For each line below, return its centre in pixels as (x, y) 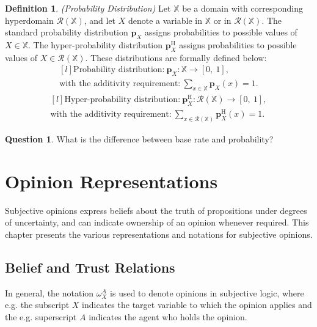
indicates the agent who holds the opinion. (168, 316)
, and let (100, 20)
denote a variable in (165, 20)
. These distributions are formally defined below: (176, 57)
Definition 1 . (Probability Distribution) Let (88, 8)
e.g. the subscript (37, 305)
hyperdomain (29, 20)
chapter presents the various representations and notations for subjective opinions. (159, 234)
